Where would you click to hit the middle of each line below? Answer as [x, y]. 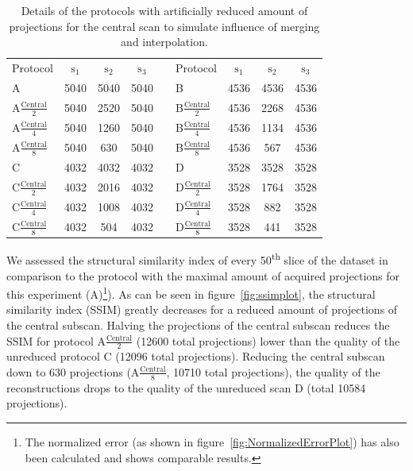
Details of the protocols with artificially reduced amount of [164, 10]
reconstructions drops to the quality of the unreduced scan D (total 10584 [186, 387]
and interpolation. [164, 42]
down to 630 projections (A [73, 371]
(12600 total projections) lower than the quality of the [268, 340]
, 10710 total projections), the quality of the [273, 371]
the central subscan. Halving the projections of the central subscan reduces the [198, 324]
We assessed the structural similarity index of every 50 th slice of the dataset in [197, 259]
